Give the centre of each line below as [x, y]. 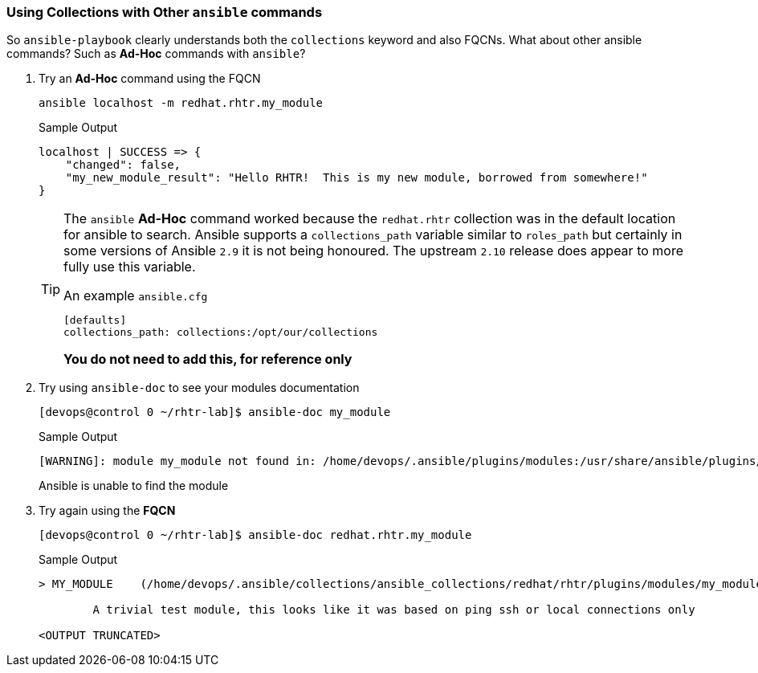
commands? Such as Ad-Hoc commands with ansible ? [156, 54]
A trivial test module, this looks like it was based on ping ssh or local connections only [394, 610]
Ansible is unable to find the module [134, 486]
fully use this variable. [130, 267]
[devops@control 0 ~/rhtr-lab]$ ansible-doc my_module [215, 412]
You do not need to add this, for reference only [208, 359]
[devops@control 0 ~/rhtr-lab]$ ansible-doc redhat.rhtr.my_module [255, 535]
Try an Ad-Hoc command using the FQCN [150, 79]
